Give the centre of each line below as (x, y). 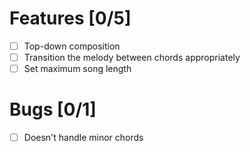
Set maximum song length (77, 69)
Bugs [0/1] (53, 109)
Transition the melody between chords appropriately (132, 57)
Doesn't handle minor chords (83, 138)
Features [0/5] (70, 18)
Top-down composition (72, 46)
